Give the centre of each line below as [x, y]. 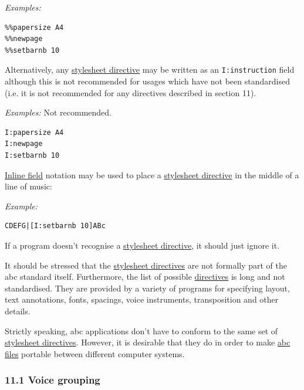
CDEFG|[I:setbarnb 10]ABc [55, 226]
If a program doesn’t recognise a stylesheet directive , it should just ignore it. [142, 245]
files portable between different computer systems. [95, 353]
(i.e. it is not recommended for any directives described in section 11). [131, 92]
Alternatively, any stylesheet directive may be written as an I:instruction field [150, 69]
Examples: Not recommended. [58, 112]
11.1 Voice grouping [53, 380]
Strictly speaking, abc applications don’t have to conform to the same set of [141, 330]
